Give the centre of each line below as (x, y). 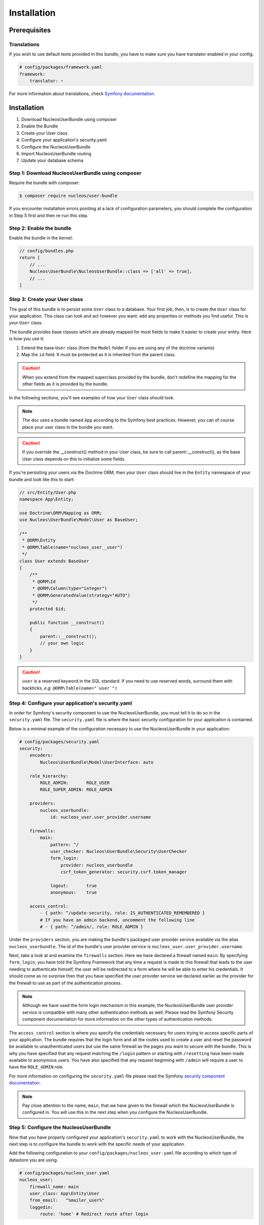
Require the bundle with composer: (44, 183)
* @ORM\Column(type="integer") (70, 588)
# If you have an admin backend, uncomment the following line (117, 920)
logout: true (74, 885)
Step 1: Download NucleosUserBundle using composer (75, 173)
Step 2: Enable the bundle (40, 228)
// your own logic (62, 643)
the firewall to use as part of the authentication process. (66, 983)
